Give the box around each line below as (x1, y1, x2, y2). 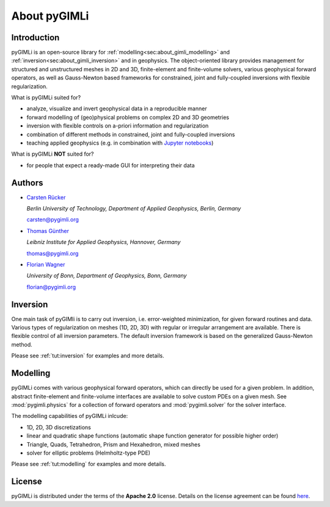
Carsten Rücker (26, 193, 66, 201)
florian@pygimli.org (26, 283, 76, 290)
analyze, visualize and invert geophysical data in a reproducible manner (26, 105, 207, 112)
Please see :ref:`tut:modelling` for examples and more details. (11, 461, 166, 468)
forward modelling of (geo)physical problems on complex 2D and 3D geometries (26, 113, 229, 121)
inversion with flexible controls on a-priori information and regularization (26, 122, 209, 129)
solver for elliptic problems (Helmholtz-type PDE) (26, 449, 151, 456)
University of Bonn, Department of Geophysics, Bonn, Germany (26, 272, 187, 279)
